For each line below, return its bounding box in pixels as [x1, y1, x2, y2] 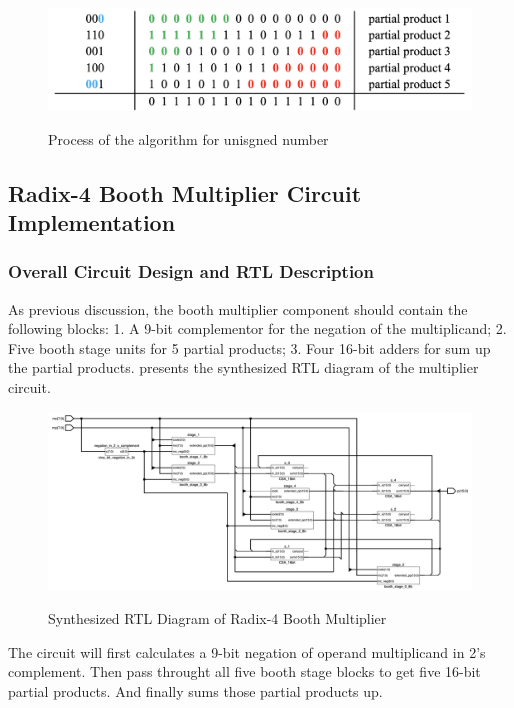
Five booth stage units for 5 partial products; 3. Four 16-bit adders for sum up [8, 337, 491, 358]
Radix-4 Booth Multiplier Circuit [8, 177, 362, 208]
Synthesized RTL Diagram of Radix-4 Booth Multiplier [48, 608, 387, 629]
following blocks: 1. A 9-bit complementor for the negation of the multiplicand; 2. [8, 318, 507, 339]
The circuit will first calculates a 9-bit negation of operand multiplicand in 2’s [8, 641, 486, 662]
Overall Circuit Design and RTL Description [8, 259, 374, 284]
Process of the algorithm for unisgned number [48, 128, 329, 149]
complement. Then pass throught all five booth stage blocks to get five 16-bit [8, 661, 481, 682]
